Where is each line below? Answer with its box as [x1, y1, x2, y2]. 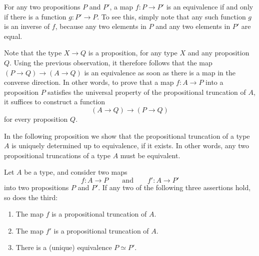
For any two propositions [4, 1, 80, 11]
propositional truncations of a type [4, 150, 110, 160]
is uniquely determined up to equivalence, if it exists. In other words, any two [11, 140, 249, 151]
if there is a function [4, 11, 66, 21]
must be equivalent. [120, 150, 180, 160]
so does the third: [4, 192, 58, 202]
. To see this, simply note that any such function [97, 11, 246, 21]
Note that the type [4, 47, 62, 58]
